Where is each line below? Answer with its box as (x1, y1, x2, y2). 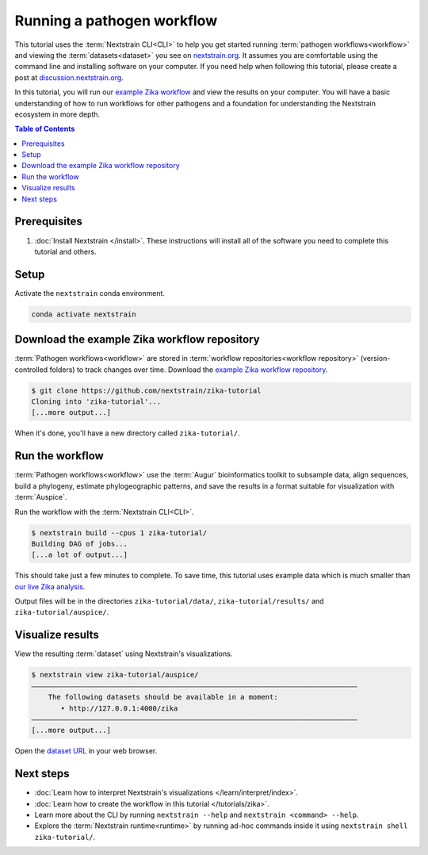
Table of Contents (14, 124, 75, 134)
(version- (360, 354, 391, 363)
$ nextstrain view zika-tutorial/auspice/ (31, 670, 199, 680)
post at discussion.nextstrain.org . (14, 72, 124, 82)
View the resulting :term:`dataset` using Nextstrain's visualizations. (14, 649, 233, 658)
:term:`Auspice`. (14, 493, 67, 502)
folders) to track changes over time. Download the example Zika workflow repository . (49, 365, 328, 374)
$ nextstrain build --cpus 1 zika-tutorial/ (31, 528, 208, 537)
